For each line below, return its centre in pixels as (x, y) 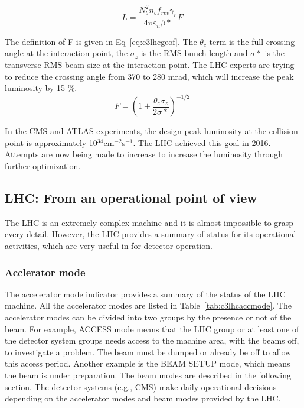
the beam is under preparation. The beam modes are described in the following (148, 375)
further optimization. (43, 166)
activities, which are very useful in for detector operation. (109, 246)
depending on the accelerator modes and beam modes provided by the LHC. (143, 398)
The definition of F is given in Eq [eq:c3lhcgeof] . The (101, 41)
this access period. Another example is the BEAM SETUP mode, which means (148, 363)
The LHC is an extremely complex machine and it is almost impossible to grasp (149, 222)
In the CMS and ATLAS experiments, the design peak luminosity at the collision (151, 131)
